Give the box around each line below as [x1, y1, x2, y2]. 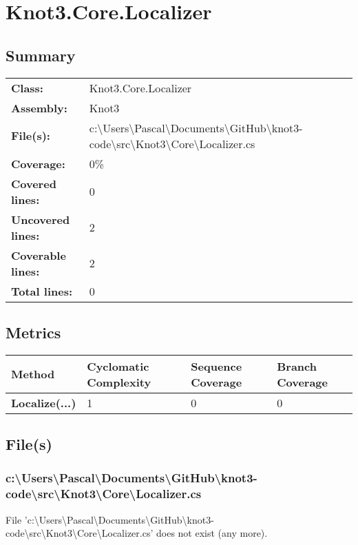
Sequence [191, 358, 242, 374]
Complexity [87, 373, 151, 390]
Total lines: [11, 282, 73, 299]
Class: [11, 79, 43, 96]
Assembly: [11, 99, 67, 116]
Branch [277, 358, 317, 374]
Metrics [6, 321, 61, 342]
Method [11, 366, 55, 382]
